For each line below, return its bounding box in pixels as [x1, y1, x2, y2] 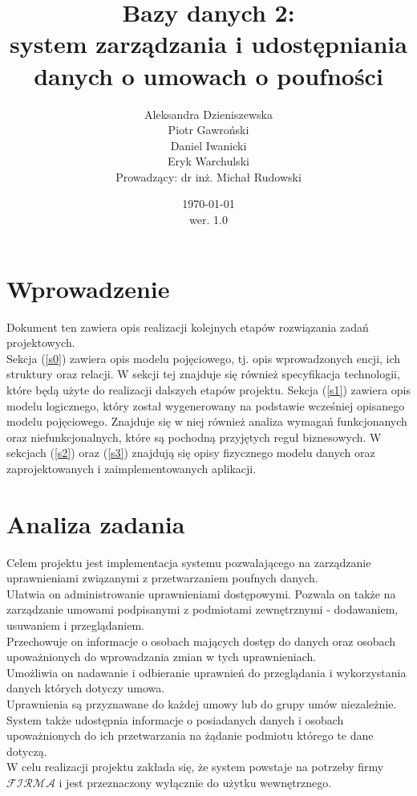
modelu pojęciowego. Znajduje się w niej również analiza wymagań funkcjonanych [6, 413, 407, 430]
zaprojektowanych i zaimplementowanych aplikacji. [6, 459, 257, 476]
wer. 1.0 [189, 211, 228, 228]
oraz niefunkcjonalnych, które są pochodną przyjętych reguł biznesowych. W [6, 428, 382, 445]
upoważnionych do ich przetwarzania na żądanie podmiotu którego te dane [6, 727, 374, 744]
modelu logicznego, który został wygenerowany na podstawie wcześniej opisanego [6, 397, 405, 414]
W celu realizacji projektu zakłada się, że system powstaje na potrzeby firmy [6, 758, 384, 775]
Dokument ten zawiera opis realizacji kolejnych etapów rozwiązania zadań [6, 318, 369, 335]
